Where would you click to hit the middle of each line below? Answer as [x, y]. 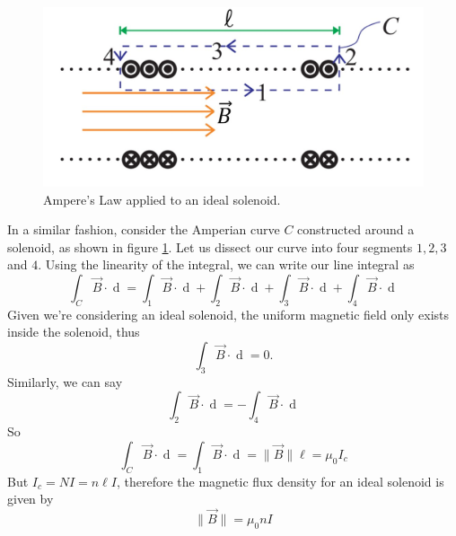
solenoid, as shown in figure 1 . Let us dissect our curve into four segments [210, 246]
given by [31, 499]
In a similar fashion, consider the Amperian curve [144, 229]
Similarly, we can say [65, 381]
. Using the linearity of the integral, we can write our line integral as [226, 264]
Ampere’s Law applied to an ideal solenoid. [162, 199]
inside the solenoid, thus [74, 332]
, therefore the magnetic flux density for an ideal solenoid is [280, 481]
